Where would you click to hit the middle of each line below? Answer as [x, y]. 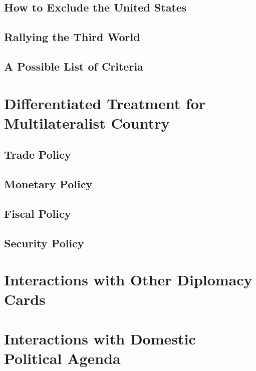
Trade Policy [38, 154]
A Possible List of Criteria [74, 66]
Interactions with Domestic [100, 338]
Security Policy [44, 243]
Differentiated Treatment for [105, 103]
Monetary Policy [48, 184]
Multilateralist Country [87, 122]
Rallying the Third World [72, 37]
